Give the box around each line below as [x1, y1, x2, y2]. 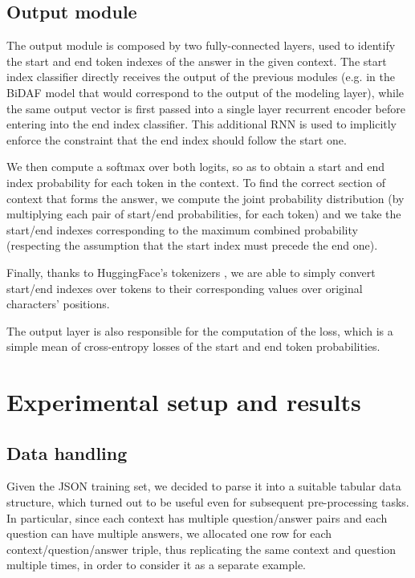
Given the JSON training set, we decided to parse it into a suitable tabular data [6, 478, 401, 495]
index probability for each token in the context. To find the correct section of [6, 173, 385, 190]
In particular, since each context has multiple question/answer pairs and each [6, 509, 388, 526]
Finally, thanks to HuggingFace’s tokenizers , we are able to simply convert [6, 263, 376, 280]
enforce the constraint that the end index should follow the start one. [6, 131, 347, 148]
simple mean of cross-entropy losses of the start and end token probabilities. [6, 338, 380, 355]
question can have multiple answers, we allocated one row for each [6, 525, 332, 542]
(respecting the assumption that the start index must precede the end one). [6, 237, 378, 254]
